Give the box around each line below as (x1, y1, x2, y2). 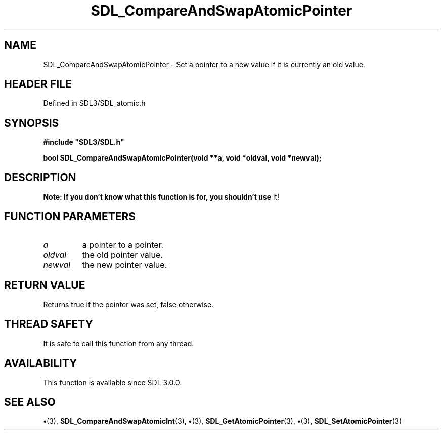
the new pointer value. (82, 259, 167, 270)
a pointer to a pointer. (82, 239, 164, 250)
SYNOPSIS (4, 116, 59, 129)
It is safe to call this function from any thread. (43, 339, 194, 348)
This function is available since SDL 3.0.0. (43, 378, 182, 387)
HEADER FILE (4, 77, 72, 91)
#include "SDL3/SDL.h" (43, 138, 124, 147)
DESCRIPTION (4, 171, 76, 184)
